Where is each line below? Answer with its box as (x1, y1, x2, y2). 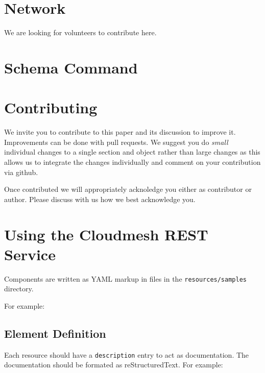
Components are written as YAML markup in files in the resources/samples (4, 273, 247, 284)
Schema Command (4, 57, 138, 78)
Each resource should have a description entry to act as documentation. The (4, 349, 249, 360)
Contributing (4, 97, 98, 118)
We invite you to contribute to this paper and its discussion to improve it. (4, 127, 236, 137)
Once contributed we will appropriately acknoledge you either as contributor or (4, 184, 252, 194)
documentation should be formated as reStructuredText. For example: (4, 359, 223, 370)
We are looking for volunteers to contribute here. (4, 27, 157, 38)
